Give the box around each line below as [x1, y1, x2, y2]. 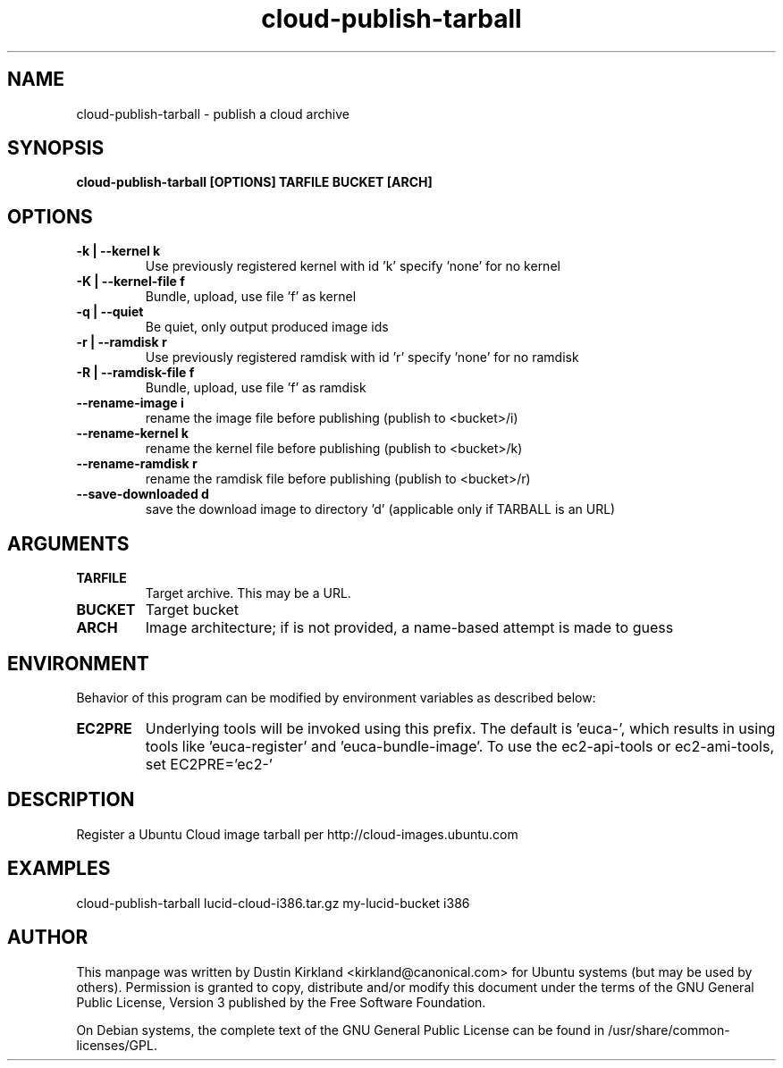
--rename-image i [76, 395, 184, 411]
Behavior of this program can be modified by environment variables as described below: [76, 689, 596, 705]
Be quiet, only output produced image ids [145, 319, 389, 335]
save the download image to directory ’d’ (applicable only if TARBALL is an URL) [145, 501, 616, 517]
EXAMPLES [7, 857, 111, 880]
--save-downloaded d [76, 486, 209, 502]
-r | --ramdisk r [76, 334, 167, 350]
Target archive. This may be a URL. [145, 585, 351, 601]
